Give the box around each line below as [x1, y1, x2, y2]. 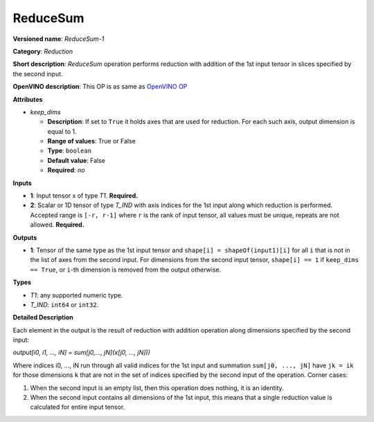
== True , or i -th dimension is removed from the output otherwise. [30, 265, 222, 274]
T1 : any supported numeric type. [30, 291, 123, 299]
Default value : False [47, 156, 105, 164]
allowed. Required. [30, 220, 84, 229]
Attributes [12, 95, 43, 103]
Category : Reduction [12, 47, 73, 55]
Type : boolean [47, 146, 92, 155]
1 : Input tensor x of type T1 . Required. [30, 191, 139, 200]
